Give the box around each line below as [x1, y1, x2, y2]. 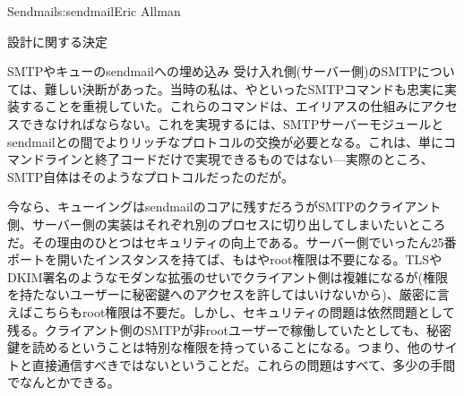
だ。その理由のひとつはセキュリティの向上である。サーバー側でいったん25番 [7, 232, 457, 251]
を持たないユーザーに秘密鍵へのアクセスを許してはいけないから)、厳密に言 [7, 285, 450, 304]
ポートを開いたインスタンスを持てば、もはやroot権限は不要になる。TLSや [7, 250, 443, 269]
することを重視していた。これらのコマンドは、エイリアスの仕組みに [19, 97, 421, 116]
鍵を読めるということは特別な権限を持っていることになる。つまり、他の [7, 338, 433, 357]
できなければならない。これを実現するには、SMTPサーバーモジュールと [19, 114, 444, 133]
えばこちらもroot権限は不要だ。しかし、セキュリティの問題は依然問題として [7, 302, 455, 321]
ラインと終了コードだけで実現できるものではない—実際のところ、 [44, 150, 434, 168]
